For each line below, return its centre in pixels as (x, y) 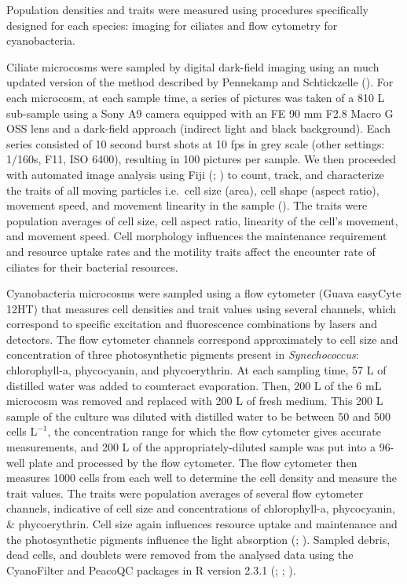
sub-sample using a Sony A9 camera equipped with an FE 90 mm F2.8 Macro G (200, 113)
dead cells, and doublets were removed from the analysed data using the (180, 555)
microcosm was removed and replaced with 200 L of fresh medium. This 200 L (195, 401)
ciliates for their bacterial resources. (92, 266)
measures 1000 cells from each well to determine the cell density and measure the (202, 478)
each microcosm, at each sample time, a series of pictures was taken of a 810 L (196, 97)
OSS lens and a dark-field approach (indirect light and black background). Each (198, 128)
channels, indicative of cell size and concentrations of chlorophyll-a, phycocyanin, (201, 508)
